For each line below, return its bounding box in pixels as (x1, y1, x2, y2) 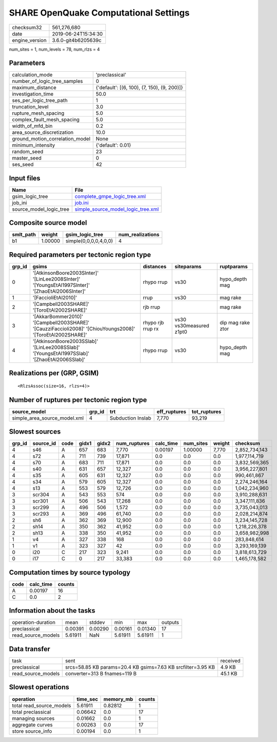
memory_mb (103, 696, 134, 702)
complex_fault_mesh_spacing (12, 116, 80, 123)
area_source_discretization (12, 129, 74, 136)
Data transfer (9, 644, 51, 653)
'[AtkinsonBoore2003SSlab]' (32, 338, 99, 344)
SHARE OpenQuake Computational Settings (9, 7, 190, 18)
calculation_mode (12, 71, 53, 78)
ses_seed (12, 161, 34, 168)
